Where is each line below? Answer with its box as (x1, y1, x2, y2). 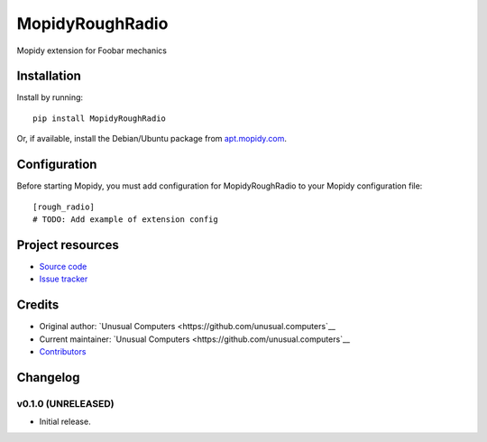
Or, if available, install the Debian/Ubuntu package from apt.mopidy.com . (16, 134, 288, 144)
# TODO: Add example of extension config (32, 214, 218, 225)
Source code (39, 261, 87, 272)
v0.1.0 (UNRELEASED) (16, 397, 115, 410)
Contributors (39, 345, 87, 356)
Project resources (16, 237, 119, 253)
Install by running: (16, 92, 84, 103)
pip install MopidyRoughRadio (32, 113, 167, 124)
